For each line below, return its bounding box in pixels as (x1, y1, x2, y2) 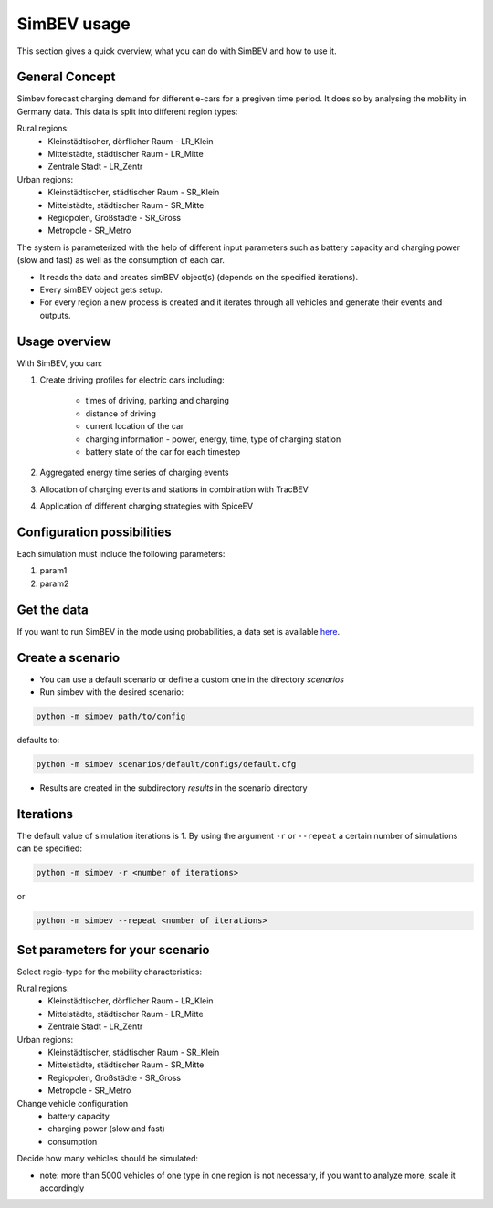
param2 (39, 578, 69, 589)
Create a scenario (16, 649, 121, 666)
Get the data (16, 602, 89, 617)
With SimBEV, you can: (16, 357, 102, 369)
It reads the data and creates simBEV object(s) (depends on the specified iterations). (39, 271, 359, 282)
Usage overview (16, 333, 111, 349)
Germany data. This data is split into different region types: (16, 106, 238, 117)
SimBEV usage (16, 14, 131, 34)
